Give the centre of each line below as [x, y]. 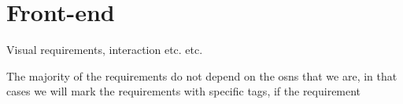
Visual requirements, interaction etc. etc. [105, 50]
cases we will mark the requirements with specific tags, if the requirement [184, 91]
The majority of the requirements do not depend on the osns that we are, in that [202, 75]
